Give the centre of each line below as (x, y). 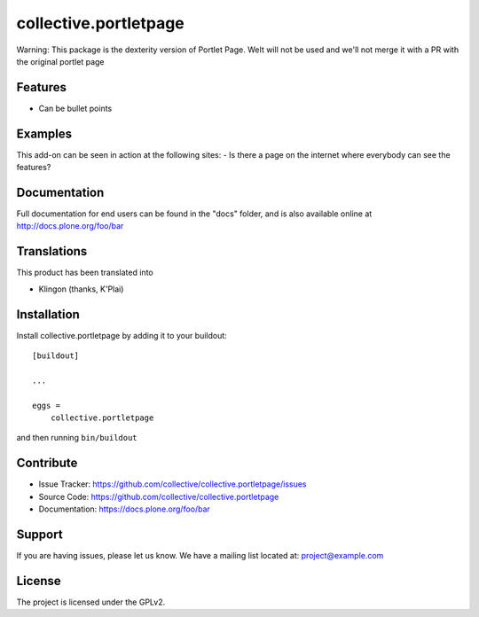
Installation (48, 314)
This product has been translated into (85, 273)
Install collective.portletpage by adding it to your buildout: (122, 335)
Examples (44, 133)
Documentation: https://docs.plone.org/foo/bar (124, 509)
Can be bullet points (75, 108)
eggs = (47, 405)
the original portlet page (61, 61)
